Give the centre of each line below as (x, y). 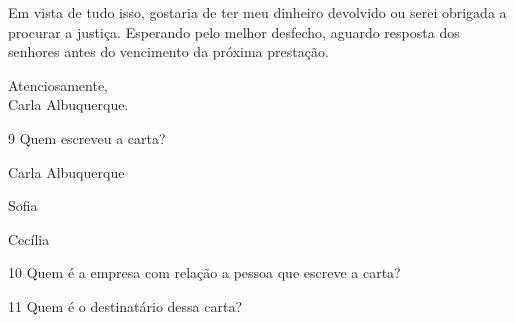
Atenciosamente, (58, 84)
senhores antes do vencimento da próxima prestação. (168, 51)
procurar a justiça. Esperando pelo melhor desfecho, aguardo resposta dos (234, 31)
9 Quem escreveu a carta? (87, 137)
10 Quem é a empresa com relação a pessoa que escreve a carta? (204, 272)
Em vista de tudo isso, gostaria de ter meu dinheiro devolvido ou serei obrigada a (257, 12)
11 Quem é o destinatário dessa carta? (125, 305)
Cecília (29, 238)
